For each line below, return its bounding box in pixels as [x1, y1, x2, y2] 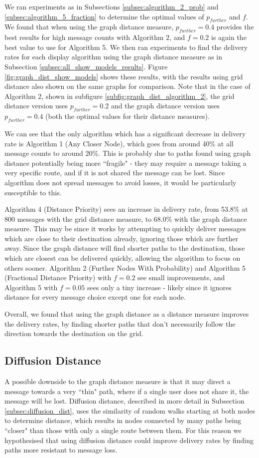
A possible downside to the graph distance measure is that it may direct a [4, 376, 231, 387]
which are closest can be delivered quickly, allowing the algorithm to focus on [4, 253, 241, 263]
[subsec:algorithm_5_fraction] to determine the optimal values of [4, 11, 204, 21]
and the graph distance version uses [111, 100, 220, 111]
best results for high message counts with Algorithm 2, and [4, 32, 185, 42]
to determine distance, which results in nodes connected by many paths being [4, 415, 242, 426]
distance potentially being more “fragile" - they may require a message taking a [4, 157, 247, 168]
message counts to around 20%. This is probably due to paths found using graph [4, 148, 251, 158]
